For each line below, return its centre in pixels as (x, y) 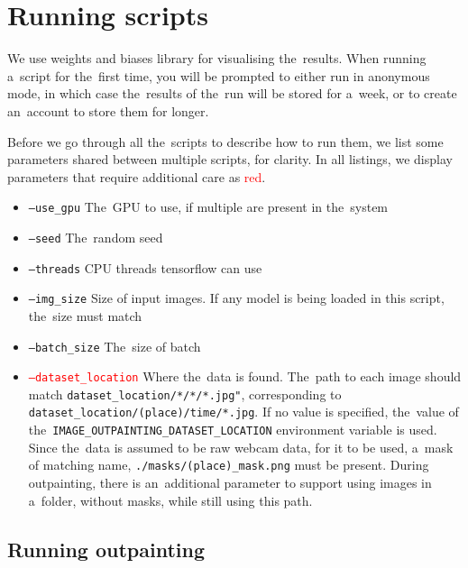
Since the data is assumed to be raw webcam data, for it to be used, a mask (241, 447)
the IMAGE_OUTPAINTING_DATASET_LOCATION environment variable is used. (233, 430)
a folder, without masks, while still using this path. (170, 500)
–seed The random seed (96, 237)
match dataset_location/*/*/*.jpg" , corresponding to (185, 394)
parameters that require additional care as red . (137, 176)
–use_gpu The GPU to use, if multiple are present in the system (208, 207)
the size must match (85, 315)
